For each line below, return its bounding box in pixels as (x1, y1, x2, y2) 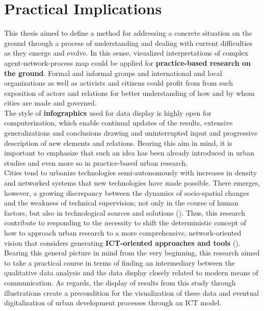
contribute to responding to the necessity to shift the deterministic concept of (4, 217, 246, 228)
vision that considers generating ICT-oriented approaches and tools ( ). (4, 237, 241, 248)
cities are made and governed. (4, 97, 97, 108)
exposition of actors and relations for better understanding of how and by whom (4, 87, 255, 98)
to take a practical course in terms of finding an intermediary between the (4, 257, 235, 268)
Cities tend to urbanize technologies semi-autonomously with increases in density (4, 167, 257, 178)
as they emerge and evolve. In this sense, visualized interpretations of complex (4, 47, 248, 58)
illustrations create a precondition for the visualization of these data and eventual (4, 287, 259, 298)
